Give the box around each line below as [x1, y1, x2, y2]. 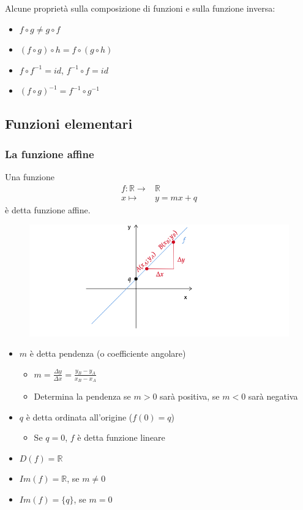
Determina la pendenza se [34, 390, 131, 403]
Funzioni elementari [5, 114, 133, 133]
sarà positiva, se [160, 390, 220, 403]
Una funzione [5, 170, 54, 183]
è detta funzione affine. [5, 203, 91, 216]
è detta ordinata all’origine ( [26, 410, 133, 423]
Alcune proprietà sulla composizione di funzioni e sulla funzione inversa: [5, 2, 275, 14]
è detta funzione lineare [77, 431, 165, 444]
